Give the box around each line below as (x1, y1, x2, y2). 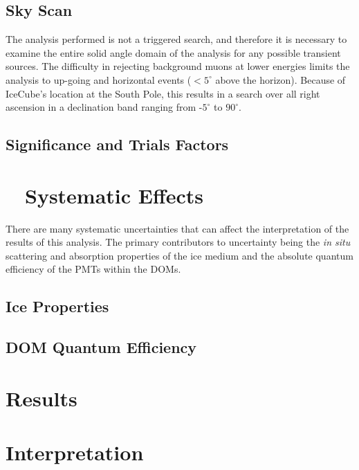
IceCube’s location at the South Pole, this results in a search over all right (6, 86, 320, 100)
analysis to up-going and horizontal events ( (6, 72, 192, 87)
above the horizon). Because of (215, 72, 346, 87)
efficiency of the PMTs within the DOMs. (6, 262, 181, 276)
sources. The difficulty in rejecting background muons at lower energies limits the (6, 59, 350, 73)
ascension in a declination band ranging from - (6, 100, 203, 114)
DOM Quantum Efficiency (6, 336, 197, 358)
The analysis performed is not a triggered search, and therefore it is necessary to (6, 32, 347, 46)
